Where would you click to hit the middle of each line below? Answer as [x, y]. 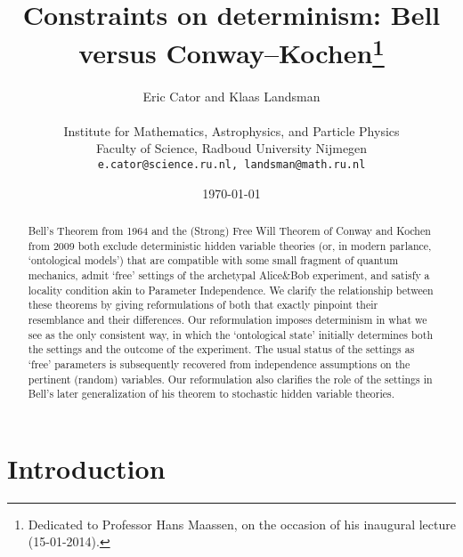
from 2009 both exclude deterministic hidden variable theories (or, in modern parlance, [230, 245]
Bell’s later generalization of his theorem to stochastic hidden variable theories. [211, 394]
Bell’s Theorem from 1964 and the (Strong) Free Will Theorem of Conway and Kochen [229, 231]
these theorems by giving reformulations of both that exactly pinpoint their [203, 305]
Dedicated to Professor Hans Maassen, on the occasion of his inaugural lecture [242, 524]
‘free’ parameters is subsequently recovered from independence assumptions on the [219, 363]
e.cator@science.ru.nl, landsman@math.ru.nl [231, 165]
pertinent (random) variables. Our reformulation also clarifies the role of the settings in [230, 379]
